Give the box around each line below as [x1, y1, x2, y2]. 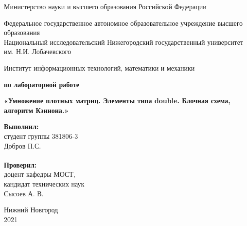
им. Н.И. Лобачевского [4, 46, 71, 56]
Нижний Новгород [4, 205, 58, 215]
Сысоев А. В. [4, 188, 44, 198]
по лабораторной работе [4, 79, 80, 89]
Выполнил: [4, 121, 39, 132]
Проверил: [4, 159, 37, 169]
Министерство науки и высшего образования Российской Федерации [4, 1, 207, 11]
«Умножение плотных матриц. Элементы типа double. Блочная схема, [4, 95, 230, 106]
